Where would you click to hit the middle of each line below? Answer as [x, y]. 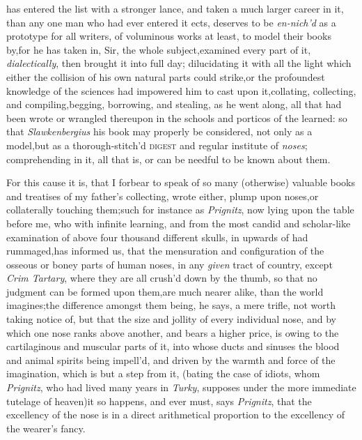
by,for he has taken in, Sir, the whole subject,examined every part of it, [159, 49]
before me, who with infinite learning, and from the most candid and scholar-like [179, 223]
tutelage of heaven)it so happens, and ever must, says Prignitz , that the [159, 401]
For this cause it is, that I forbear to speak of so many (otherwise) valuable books [181, 182]
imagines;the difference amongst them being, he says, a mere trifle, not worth [171, 305]
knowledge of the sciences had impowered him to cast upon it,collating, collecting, [181, 90]
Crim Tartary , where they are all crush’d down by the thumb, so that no [162, 278]
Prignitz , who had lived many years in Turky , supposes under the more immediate [181, 387]
